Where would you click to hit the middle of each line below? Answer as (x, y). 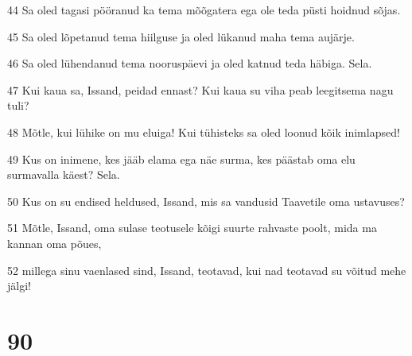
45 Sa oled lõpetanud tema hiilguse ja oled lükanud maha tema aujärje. (181, 36)
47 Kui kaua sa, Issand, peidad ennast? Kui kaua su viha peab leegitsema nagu (200, 89)
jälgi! (19, 286)
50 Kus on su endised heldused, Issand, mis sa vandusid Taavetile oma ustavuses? (206, 201)
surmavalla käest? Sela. (64, 174)
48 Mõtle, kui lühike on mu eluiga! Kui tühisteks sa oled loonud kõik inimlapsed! (204, 132)
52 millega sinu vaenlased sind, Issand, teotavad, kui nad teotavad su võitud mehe (207, 270)
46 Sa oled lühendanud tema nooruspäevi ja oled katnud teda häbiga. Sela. (190, 63)
